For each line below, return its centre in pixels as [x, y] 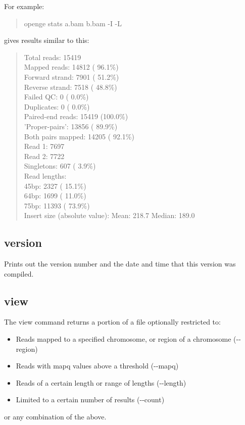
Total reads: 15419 [53, 57]
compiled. [19, 273]
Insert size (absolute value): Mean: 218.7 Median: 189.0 [109, 215]
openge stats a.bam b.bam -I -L [73, 23]
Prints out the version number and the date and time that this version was [120, 264]
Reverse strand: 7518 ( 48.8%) [70, 87]
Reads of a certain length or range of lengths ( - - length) [101, 382]
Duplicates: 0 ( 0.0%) [57, 106]
